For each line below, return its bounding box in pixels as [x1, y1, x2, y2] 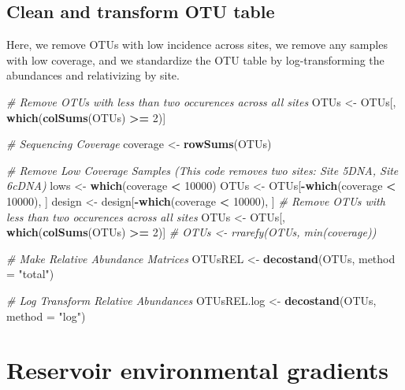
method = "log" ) [6, 307, 86, 324]
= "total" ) [6, 266, 54, 282]
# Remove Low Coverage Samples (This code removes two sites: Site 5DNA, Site [6, 162, 399, 178]
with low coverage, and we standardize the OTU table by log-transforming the [6, 51, 385, 68]
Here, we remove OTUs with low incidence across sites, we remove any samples [6, 36, 388, 53]
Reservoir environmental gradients [6, 354, 388, 386]
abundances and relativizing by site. [6, 67, 180, 84]
